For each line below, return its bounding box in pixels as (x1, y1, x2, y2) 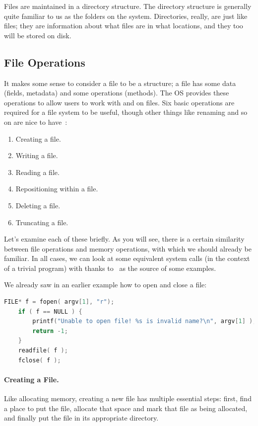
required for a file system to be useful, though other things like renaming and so (4, 107, 248, 117)
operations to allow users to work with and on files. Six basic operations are (4, 97, 235, 107)
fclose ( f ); (18, 356, 61, 364)
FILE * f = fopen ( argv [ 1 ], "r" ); (4, 298, 115, 306)
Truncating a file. (15, 217, 68, 227)
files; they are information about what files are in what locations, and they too (4, 20, 243, 31)
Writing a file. (15, 150, 58, 161)
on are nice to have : (4, 116, 67, 127)
